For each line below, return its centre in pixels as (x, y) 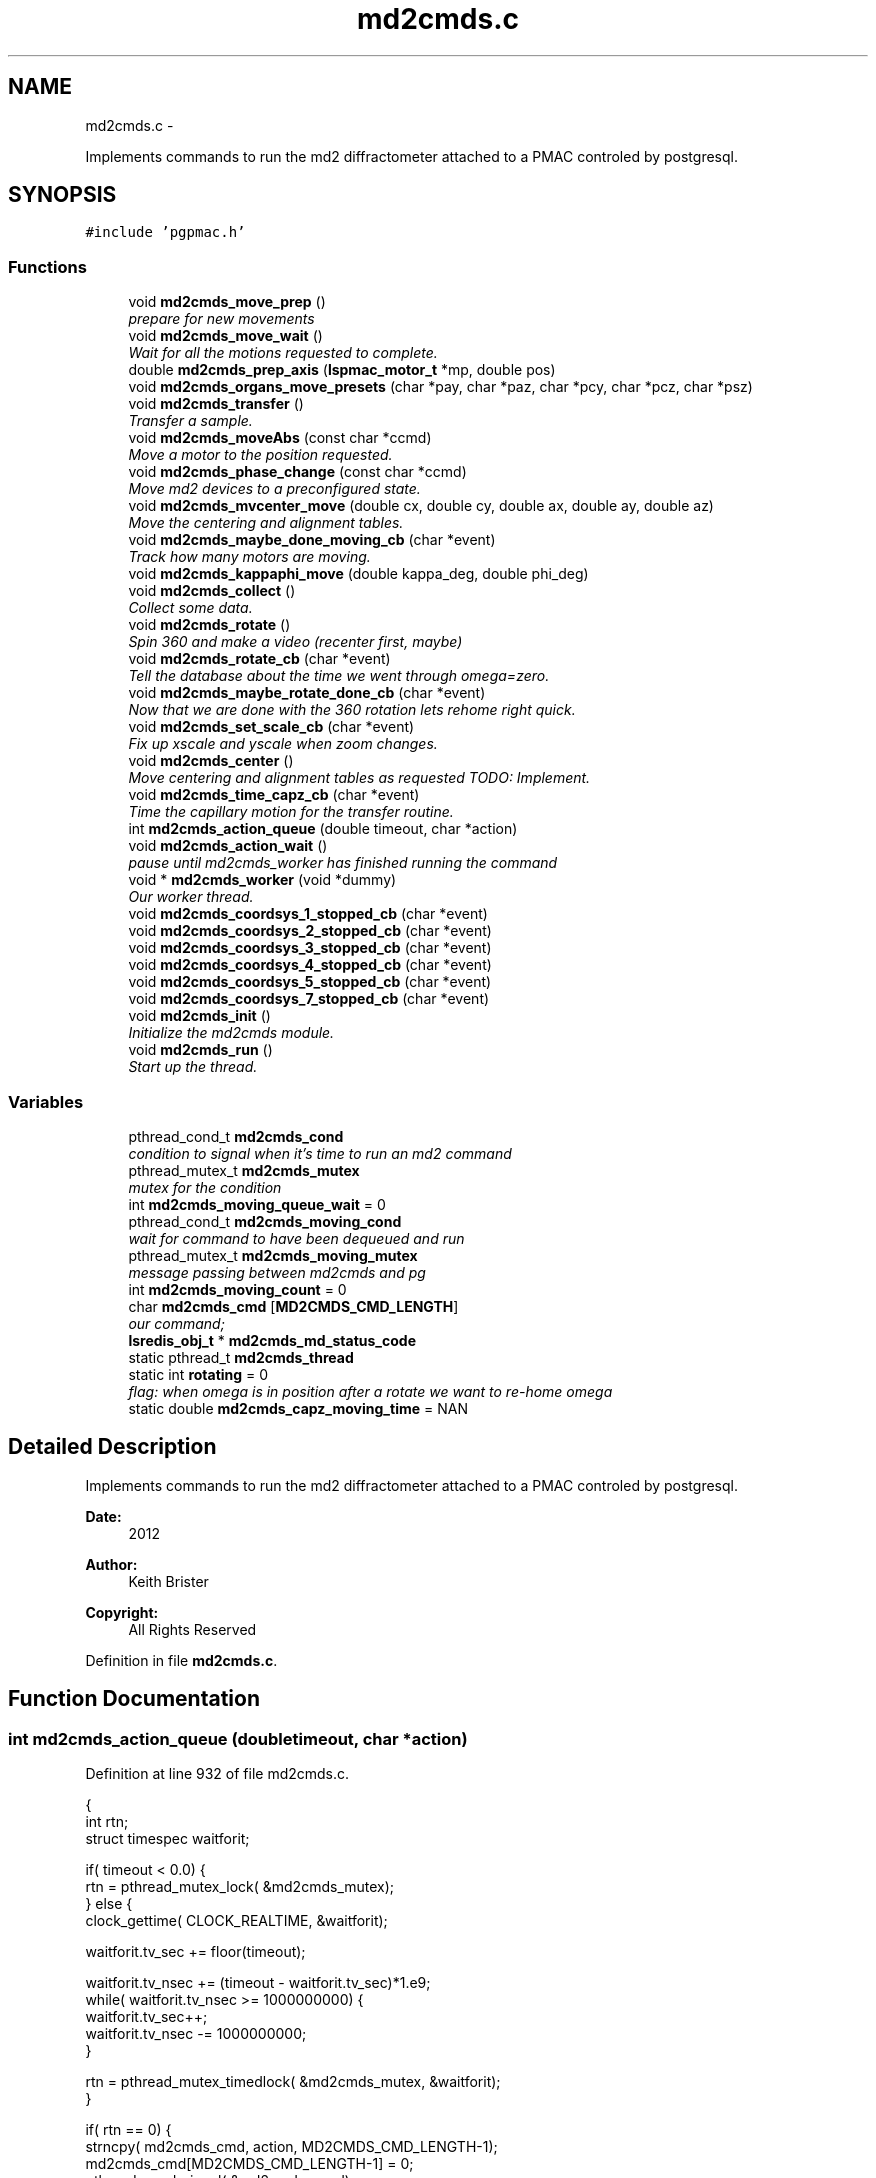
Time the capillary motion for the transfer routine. (291, 812)
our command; (176, 1323)
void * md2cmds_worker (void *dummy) (262, 880)
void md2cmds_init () (199, 1016)
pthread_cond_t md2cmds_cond (236, 1136)
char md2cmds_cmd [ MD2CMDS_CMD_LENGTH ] (293, 1306)
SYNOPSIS (62, 195)
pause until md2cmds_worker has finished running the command (343, 863)
